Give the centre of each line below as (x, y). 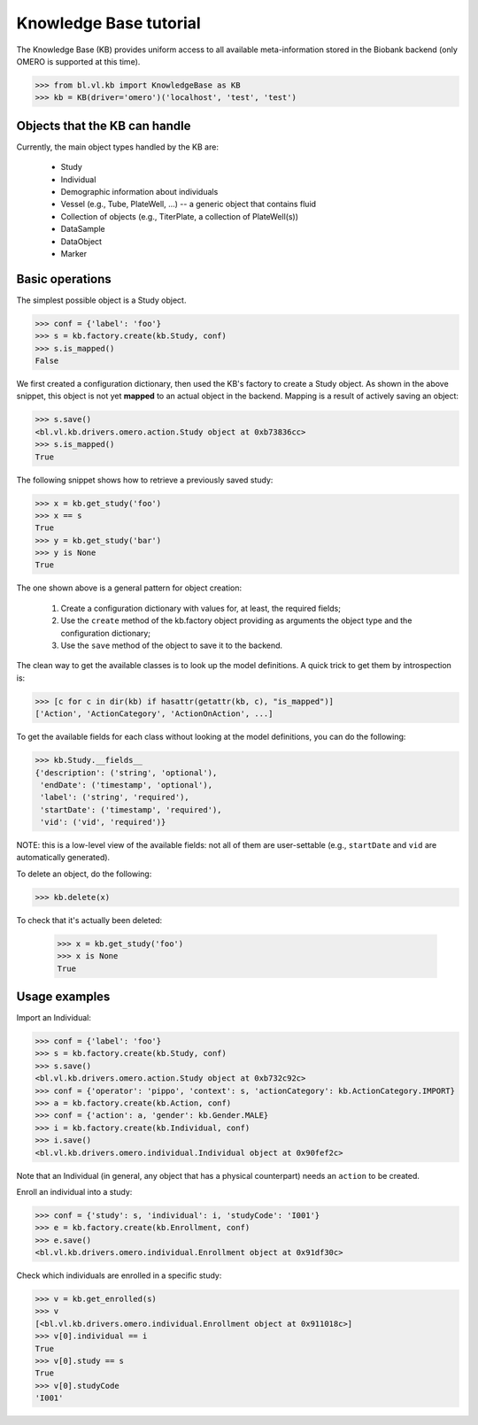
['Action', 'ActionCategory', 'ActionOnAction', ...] (154, 714)
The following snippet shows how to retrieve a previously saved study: (145, 480)
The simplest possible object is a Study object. (101, 300)
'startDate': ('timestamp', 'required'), (131, 809)
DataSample (83, 229)
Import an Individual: (54, 1018)
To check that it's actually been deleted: (89, 920)
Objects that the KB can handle (104, 125)
